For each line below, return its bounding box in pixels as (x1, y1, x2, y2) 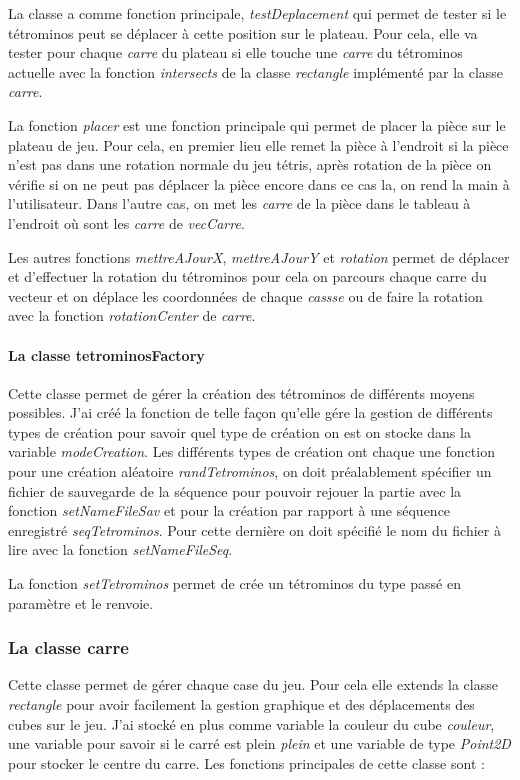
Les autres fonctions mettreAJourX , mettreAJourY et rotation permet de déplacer (8, 246, 510, 267)
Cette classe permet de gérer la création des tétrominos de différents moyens (8, 382, 475, 403)
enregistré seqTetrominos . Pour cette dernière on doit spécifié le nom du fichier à (8, 519, 501, 540)
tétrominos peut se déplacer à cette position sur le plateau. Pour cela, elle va (8, 22, 478, 43)
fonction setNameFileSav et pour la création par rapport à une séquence (8, 500, 451, 521)
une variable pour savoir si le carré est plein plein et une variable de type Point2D (8, 733, 511, 754)
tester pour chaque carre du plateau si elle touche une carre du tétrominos (8, 42, 463, 63)
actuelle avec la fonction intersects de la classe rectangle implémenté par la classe (8, 61, 504, 82)
